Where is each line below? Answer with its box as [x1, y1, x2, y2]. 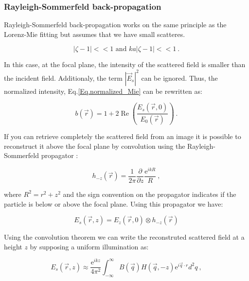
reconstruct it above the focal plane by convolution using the [4, 140, 185, 151]
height [4, 241, 22, 251]
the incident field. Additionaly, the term [4, 72, 123, 83]
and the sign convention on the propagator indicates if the [63, 189, 236, 199]
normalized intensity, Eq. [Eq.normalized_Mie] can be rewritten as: [4, 86, 202, 96]
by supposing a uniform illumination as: [30, 241, 149, 251]
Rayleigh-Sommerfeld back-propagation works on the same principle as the [4, 19, 227, 30]
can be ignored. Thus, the [141, 72, 218, 83]
